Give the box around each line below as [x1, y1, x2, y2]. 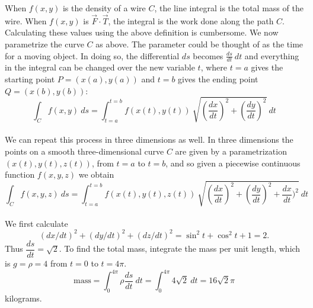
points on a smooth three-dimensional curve [5, 145, 164, 157]
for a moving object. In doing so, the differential [5, 49, 180, 62]
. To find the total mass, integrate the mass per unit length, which [59, 242, 301, 255]
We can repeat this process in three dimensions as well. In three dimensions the [5, 133, 293, 146]
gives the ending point [178, 73, 258, 85]
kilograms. [5, 291, 42, 304]
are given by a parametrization [175, 145, 287, 157]
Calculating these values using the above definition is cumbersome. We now [5, 26, 279, 38]
